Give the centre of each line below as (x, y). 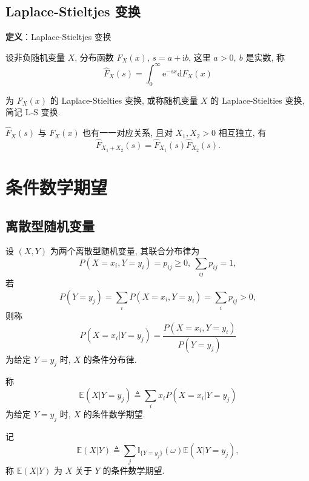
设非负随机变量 (35, 57)
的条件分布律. (110, 359)
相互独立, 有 (242, 133)
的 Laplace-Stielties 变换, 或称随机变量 (124, 100)
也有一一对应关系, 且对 (128, 133)
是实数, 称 (265, 57)
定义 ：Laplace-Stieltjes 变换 (58, 37)
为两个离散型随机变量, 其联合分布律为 (125, 251)
